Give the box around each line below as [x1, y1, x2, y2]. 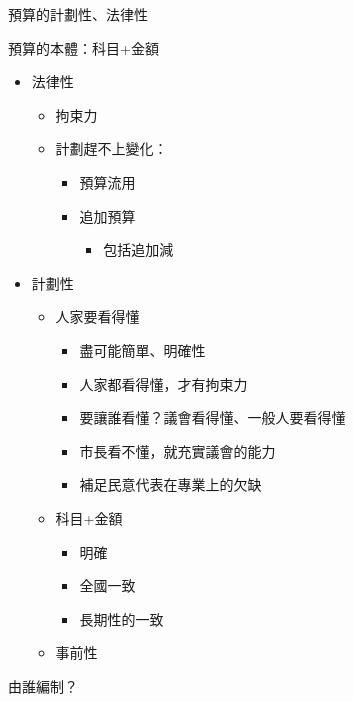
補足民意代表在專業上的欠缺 [79, 474, 262, 495]
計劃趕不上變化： [55, 138, 168, 159]
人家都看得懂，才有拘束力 [79, 373, 248, 394]
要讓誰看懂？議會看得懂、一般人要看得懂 [79, 407, 346, 428]
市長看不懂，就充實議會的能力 [79, 440, 276, 461]
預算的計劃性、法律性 [8, 4, 148, 24]
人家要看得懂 [55, 306, 140, 327]
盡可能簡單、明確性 [79, 339, 206, 360]
